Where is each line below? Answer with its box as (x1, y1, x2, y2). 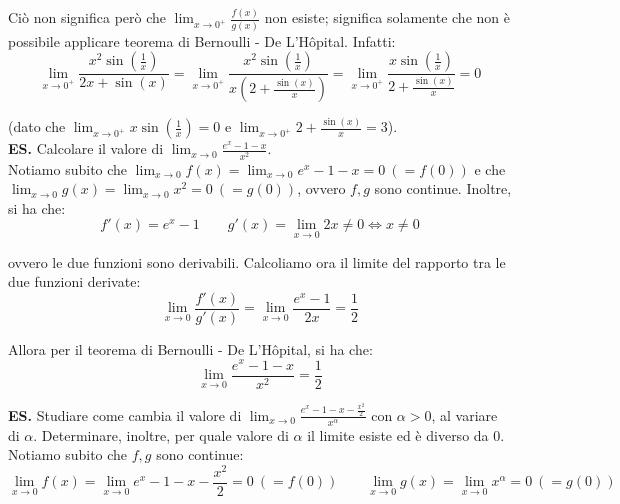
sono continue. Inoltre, (374, 178, 512, 199)
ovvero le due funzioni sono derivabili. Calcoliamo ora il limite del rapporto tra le (8, 251, 506, 272)
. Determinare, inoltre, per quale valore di (33, 424, 289, 445)
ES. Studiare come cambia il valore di (8, 404, 242, 425)
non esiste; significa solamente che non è (264, 7, 510, 28)
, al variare (431, 404, 498, 425)
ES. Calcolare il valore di (8, 138, 164, 159)
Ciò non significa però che (8, 7, 167, 28)
